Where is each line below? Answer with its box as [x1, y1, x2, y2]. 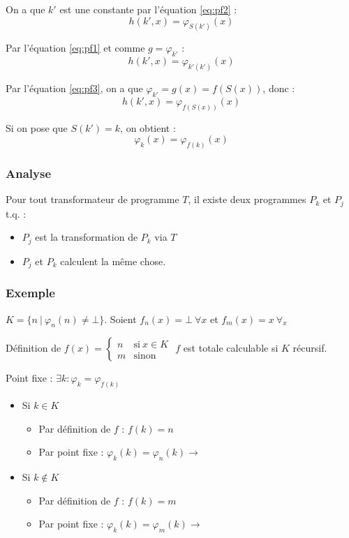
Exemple [6, 284, 55, 301]
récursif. [292, 341, 327, 355]
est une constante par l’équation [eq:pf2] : [59, 2, 237, 16]
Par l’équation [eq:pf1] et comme [6, 40, 145, 55]
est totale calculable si [183, 341, 279, 355]
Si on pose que [6, 120, 68, 135]
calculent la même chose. [60, 253, 166, 268]
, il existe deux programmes [188, 192, 306, 207]
